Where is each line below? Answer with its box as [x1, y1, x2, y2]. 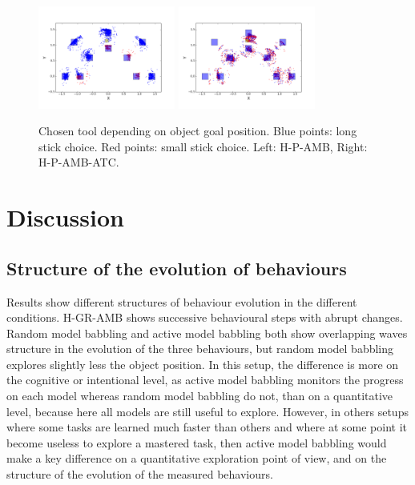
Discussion [6, 201, 124, 234]
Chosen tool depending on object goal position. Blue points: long [38, 122, 357, 139]
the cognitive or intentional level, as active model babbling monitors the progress [6, 371, 404, 388]
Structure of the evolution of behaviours [6, 255, 347, 280]
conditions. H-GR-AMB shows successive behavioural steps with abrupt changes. [6, 309, 403, 326]
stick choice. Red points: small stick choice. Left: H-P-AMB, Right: [38, 138, 368, 154]
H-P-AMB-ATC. [38, 154, 119, 170]
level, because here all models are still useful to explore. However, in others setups [6, 403, 409, 419]
